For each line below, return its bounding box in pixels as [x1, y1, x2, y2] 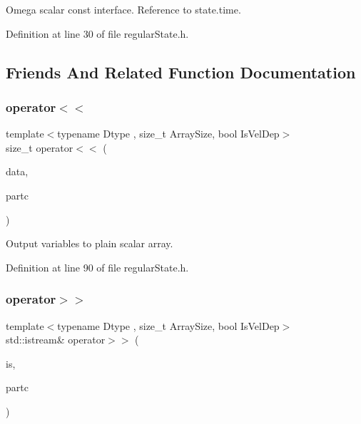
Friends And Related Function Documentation [6, 61, 356, 83]
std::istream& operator [6, 332, 106, 347]
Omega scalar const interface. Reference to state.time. [6, 2, 241, 16]
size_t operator [6, 140, 73, 155]
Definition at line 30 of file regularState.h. [6, 26, 189, 41]
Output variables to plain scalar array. [6, 236, 173, 251]
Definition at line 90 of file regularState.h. [6, 259, 189, 274]
